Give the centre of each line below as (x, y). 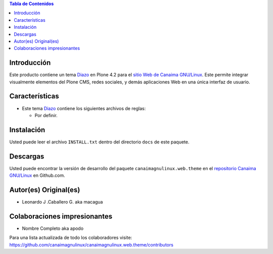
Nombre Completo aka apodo (53, 228)
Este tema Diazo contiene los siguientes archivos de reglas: (84, 108)
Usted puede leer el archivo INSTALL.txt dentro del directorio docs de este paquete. (99, 142)
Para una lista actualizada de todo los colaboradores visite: (71, 238)
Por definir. (46, 115)
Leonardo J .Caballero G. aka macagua (62, 202)
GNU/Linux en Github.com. (37, 175)
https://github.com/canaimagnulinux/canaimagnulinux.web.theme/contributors (92, 244)
